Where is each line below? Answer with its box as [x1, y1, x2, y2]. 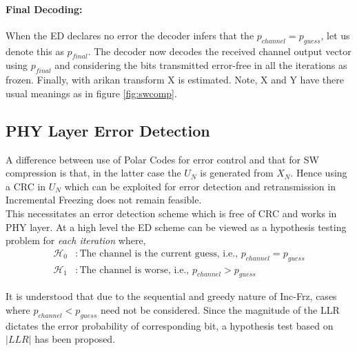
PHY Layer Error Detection [6, 119, 210, 141]
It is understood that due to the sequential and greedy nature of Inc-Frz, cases [6, 289, 337, 303]
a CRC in [6, 179, 46, 193]
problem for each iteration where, [6, 233, 146, 248]
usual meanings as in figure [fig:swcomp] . [6, 86, 177, 100]
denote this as [6, 43, 64, 58]
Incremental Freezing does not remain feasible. [6, 192, 202, 207]
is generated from [200, 166, 274, 180]
